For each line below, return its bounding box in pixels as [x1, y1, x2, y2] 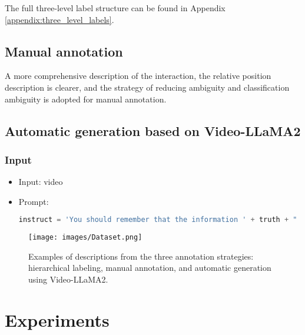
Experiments [5, 307, 110, 331]
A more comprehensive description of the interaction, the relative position [5, 69, 271, 82]
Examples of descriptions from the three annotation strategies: [28, 250, 254, 262]
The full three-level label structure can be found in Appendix [5, 2, 226, 14]
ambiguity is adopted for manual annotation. [5, 92, 167, 105]
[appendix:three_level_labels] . [5, 13, 114, 25]
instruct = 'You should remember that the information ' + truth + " [18, 215, 297, 224]
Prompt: [18, 195, 49, 207]
